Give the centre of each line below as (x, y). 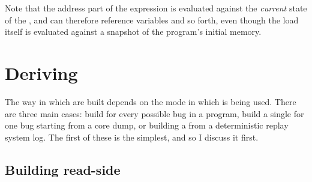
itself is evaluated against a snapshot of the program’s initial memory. (133, 32)
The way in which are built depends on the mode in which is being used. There (151, 101)
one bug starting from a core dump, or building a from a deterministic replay (147, 125)
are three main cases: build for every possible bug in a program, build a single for (154, 113)
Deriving (41, 72)
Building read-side (63, 169)
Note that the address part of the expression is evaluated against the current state (156, 8)
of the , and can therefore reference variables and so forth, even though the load (152, 20)
